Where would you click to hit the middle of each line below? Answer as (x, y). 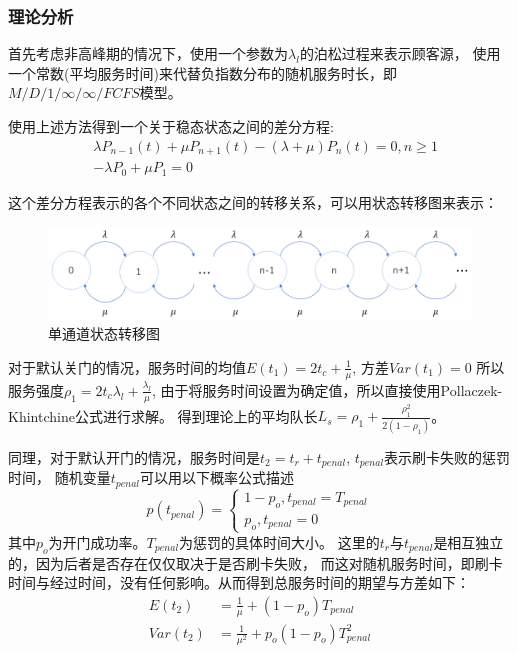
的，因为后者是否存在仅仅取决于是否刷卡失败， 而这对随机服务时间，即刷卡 (255, 562)
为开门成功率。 (97, 541)
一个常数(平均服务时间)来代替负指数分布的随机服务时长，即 (202, 72)
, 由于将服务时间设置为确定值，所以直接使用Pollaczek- (327, 389)
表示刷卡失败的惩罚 (447, 456)
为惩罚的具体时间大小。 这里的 (279, 541)
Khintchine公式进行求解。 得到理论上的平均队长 (163, 415)
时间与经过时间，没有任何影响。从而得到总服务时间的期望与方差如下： (239, 582)
